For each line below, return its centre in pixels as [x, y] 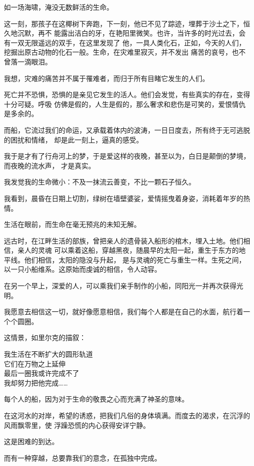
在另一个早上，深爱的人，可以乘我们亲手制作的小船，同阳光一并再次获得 [120, 286]
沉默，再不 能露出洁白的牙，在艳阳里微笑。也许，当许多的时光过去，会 [131, 33]
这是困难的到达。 [31, 441]
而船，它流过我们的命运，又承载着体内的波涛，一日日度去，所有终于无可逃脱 [127, 130]
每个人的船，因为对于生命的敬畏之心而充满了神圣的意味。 [96, 399]
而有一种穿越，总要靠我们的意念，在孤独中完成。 [83, 457]
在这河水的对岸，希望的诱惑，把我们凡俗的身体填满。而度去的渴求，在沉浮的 [127, 415]
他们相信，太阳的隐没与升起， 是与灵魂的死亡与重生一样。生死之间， [135, 259]
